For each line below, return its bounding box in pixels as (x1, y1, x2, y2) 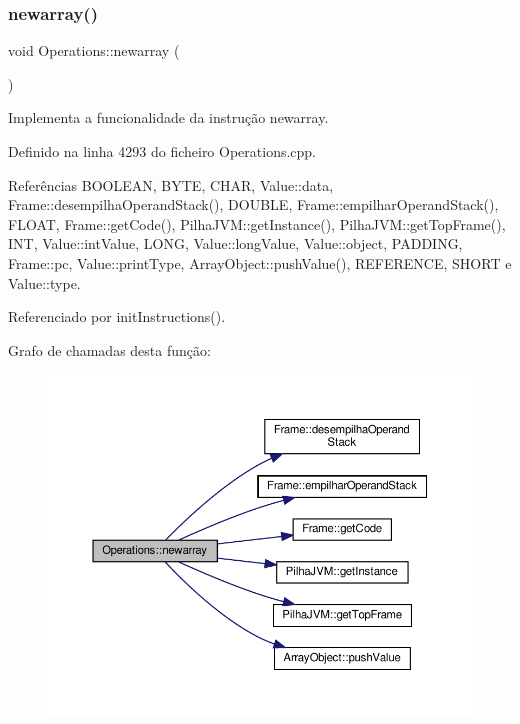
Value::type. (8, 272, 81, 293)
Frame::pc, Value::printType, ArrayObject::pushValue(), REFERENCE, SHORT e (8, 252, 512, 273)
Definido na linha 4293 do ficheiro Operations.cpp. (8, 141, 317, 161)
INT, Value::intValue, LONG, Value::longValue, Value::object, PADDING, (8, 233, 463, 254)
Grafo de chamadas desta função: (8, 339, 211, 360)
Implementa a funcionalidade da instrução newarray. (8, 107, 329, 128)
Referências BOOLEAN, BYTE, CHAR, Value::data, (8, 174, 334, 195)
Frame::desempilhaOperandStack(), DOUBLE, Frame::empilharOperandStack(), (8, 194, 499, 215)
